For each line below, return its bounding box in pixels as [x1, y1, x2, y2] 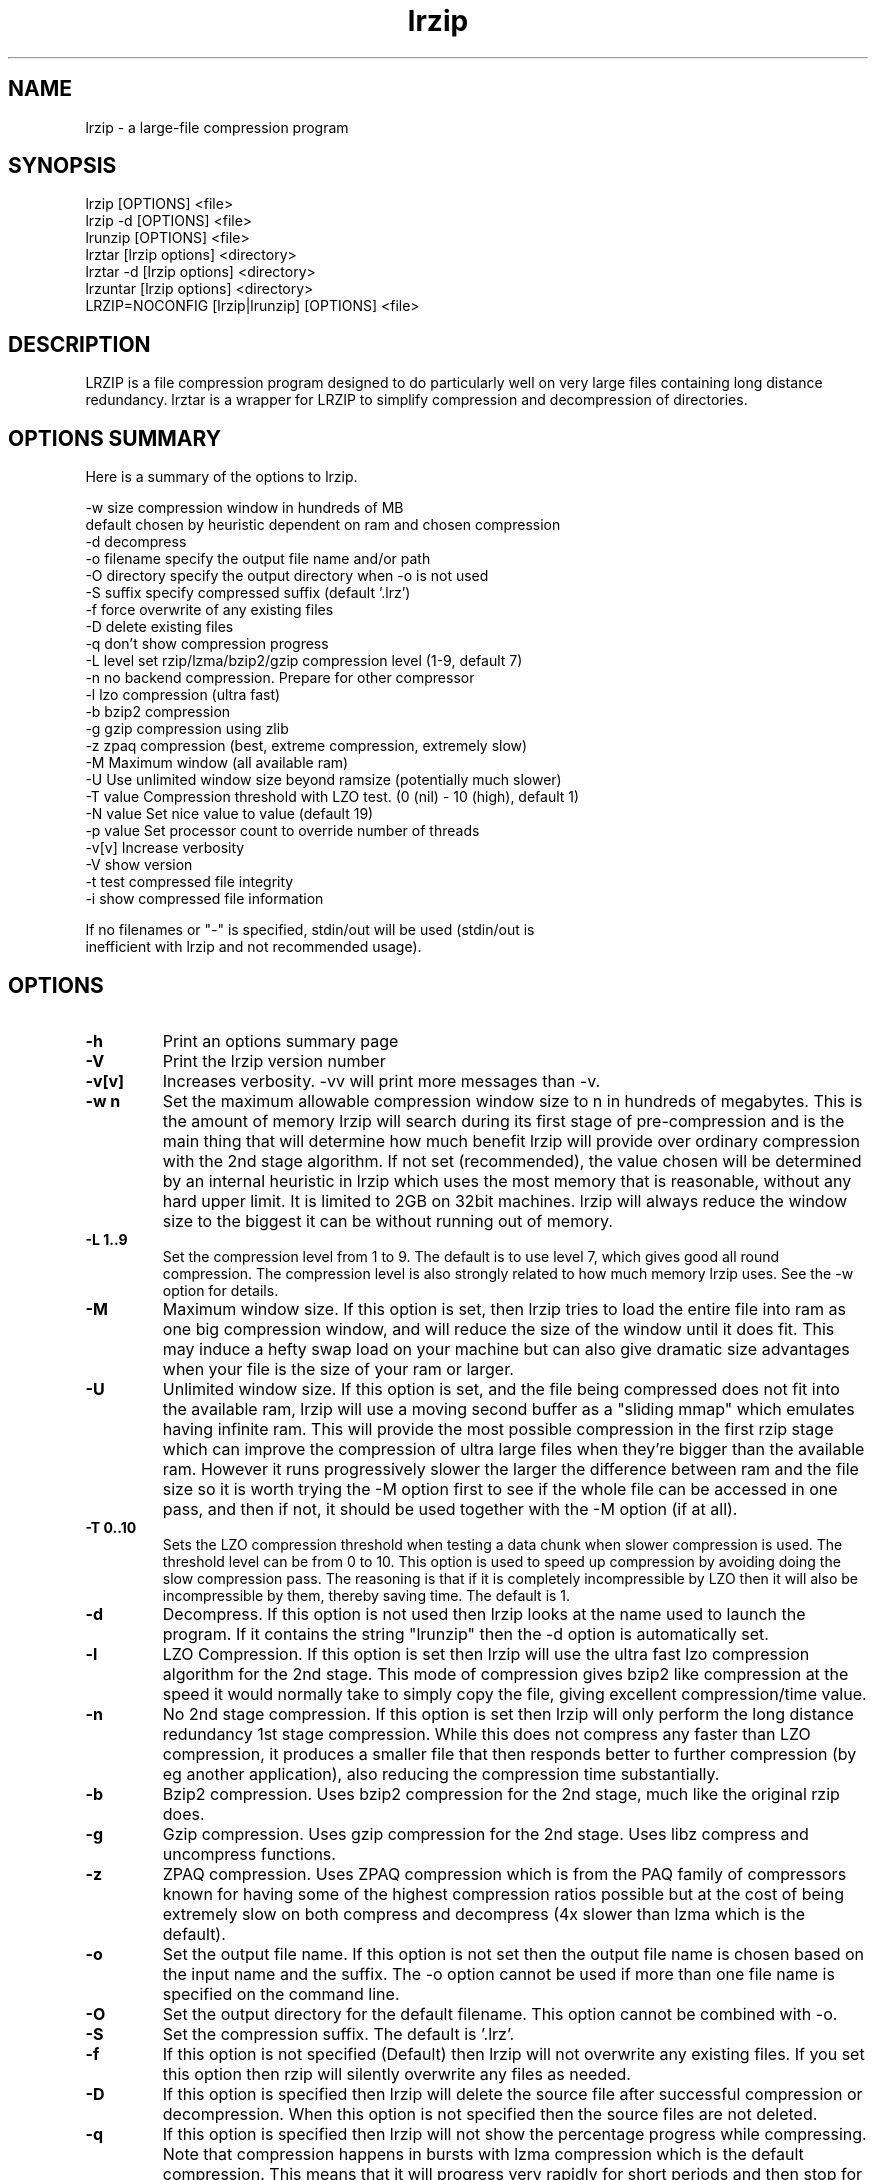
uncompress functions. [162, 1843, 336, 1864]
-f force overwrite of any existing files [85, 601, 334, 619]
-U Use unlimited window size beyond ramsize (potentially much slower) [85, 771, 562, 789]
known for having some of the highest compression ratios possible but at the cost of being [162, 1883, 845, 1904]
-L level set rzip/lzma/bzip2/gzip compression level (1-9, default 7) [85, 652, 523, 670]
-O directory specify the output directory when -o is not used [85, 567, 489, 585]
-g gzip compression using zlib [85, 720, 289, 738]
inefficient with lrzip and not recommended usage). [85, 938, 422, 956]
